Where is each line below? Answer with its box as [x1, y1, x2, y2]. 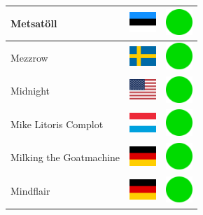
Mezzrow [10, 50, 48, 64]
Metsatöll [10, 15, 57, 30]
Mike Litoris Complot [10, 116, 104, 131]
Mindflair [10, 183, 50, 198]
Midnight [10, 83, 50, 98]
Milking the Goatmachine [10, 150, 120, 165]
